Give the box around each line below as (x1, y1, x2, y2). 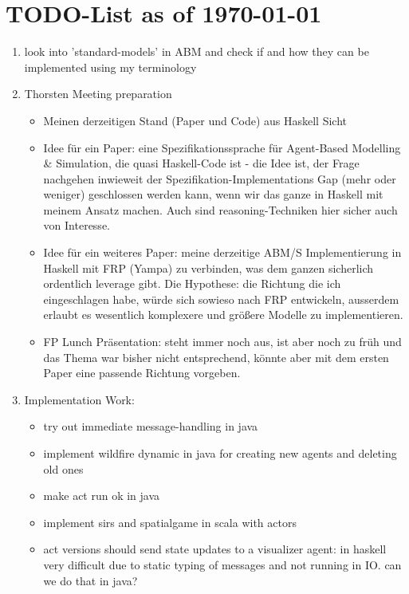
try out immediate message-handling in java (43, 418, 258, 435)
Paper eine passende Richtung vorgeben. (43, 364, 241, 381)
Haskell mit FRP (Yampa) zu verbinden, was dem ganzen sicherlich (43, 259, 374, 276)
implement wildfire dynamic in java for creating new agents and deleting (43, 445, 397, 461)
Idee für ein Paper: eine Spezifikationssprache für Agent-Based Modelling (43, 139, 401, 155)
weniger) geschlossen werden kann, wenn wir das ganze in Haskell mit (43, 186, 383, 203)
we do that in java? (43, 572, 138, 588)
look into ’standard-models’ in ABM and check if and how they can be (24, 43, 369, 60)
